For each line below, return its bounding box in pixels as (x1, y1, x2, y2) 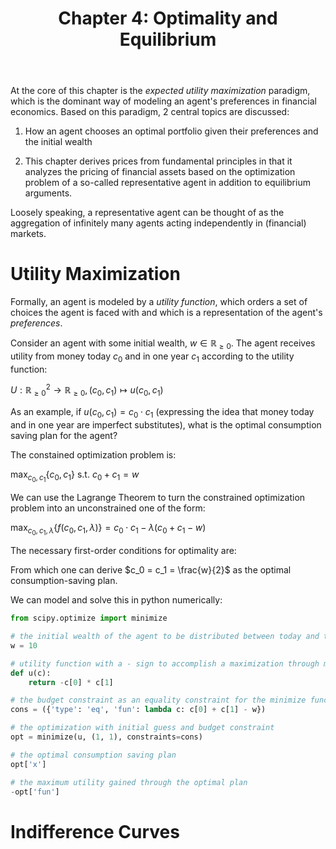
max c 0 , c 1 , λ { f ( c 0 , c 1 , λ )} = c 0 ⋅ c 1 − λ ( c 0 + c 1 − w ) (10, 522, 207, 537)
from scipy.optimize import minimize (10, 613, 168, 624)
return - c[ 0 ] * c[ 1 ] (28, 677, 114, 687)
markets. (10, 228, 47, 240)
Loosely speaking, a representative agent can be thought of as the (10, 207, 285, 219)
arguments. (24, 187, 73, 199)
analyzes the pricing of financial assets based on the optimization (24, 166, 296, 178)
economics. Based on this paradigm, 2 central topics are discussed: (10, 106, 290, 118)
